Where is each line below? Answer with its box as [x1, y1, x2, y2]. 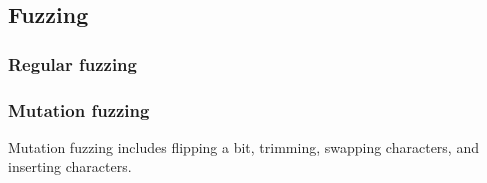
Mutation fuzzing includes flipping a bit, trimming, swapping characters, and [8, 136, 479, 157]
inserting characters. [8, 156, 132, 177]
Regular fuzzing [8, 51, 137, 76]
